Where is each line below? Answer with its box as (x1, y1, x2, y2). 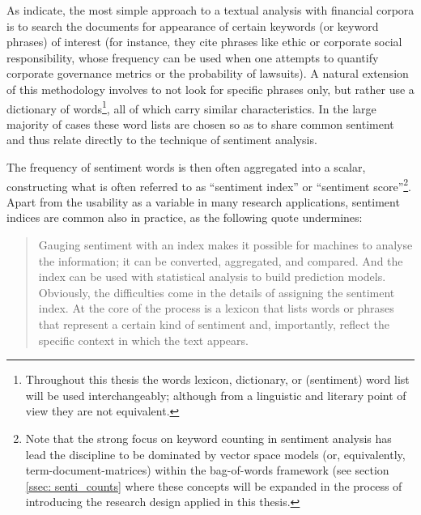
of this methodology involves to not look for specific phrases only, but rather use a (6, 80, 415, 97)
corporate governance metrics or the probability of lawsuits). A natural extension (6, 65, 409, 82)
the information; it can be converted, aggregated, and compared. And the (38, 252, 403, 269)
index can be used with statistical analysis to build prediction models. (38, 268, 386, 285)
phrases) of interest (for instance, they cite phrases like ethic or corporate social (6, 33, 402, 50)
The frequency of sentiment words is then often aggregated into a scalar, (6, 159, 366, 175)
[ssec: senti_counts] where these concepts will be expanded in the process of (25, 477, 402, 494)
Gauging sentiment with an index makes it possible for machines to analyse (38, 236, 413, 253)
